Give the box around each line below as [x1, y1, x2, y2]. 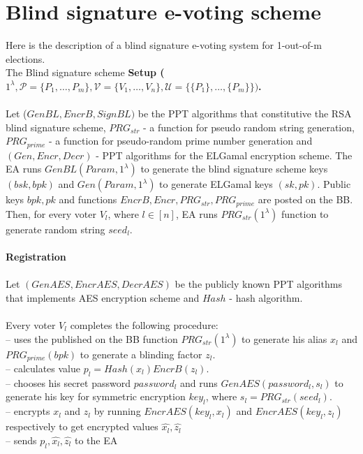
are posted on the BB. [258, 192, 353, 207]
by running [94, 404, 141, 418]
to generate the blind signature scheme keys [140, 161, 328, 176]
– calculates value [6, 360, 81, 375]
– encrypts [6, 404, 50, 418]
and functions [59, 192, 117, 207]
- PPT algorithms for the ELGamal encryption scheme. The [96, 147, 353, 162]
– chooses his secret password [6, 375, 131, 390]
